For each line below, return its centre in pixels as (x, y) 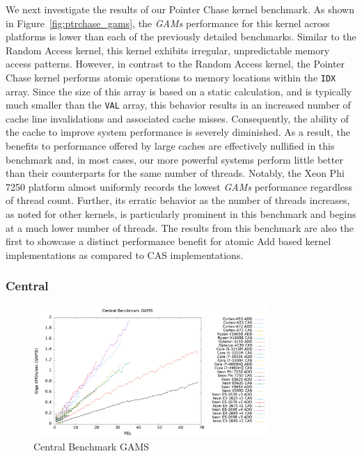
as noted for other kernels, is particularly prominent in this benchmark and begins (181, 214)
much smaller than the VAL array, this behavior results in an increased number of (178, 105)
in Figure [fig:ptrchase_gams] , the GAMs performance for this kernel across (168, 23)
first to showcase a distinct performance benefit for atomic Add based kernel (168, 241)
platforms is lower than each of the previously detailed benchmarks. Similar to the (181, 37)
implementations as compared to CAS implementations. (125, 254)
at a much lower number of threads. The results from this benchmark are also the (180, 227)
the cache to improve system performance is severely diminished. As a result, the (178, 132)
